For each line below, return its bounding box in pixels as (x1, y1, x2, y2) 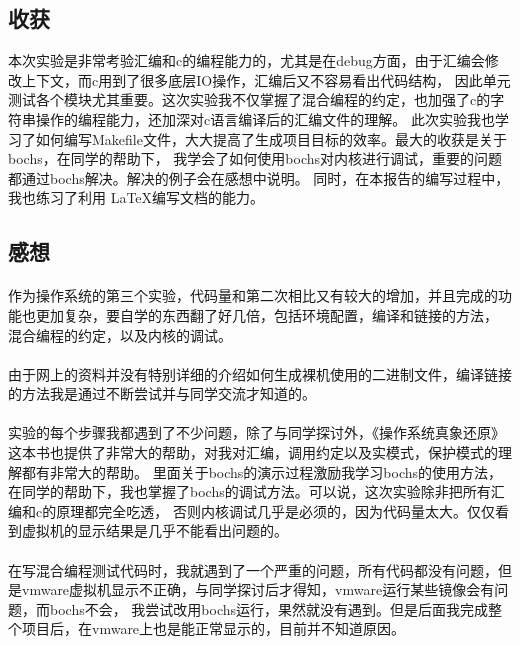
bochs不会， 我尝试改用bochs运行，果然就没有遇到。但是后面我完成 (49, 598, 489, 619)
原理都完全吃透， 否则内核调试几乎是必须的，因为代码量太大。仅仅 (56, 500, 495, 521)
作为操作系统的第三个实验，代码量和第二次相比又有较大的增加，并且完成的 (8, 285, 498, 306)
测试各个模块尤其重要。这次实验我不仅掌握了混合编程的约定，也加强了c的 (8, 89, 491, 110)
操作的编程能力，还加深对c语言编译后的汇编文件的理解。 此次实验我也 (35, 108, 495, 129)
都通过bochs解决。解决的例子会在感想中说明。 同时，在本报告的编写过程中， (8, 167, 510, 188)
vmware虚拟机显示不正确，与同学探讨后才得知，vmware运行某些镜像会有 (21, 579, 495, 600)
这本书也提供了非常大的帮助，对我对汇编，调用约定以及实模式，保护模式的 (8, 442, 498, 463)
